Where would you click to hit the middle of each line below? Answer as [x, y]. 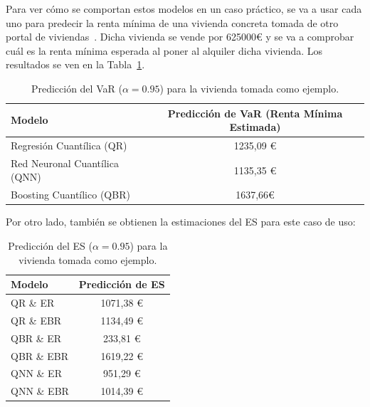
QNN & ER [36, 373]
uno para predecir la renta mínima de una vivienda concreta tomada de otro [172, 22]
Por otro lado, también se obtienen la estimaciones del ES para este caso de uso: [181, 222]
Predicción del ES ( [50, 245]
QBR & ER [36, 338]
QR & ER [33, 302]
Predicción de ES [122, 284]
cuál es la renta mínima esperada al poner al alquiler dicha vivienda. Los [164, 50]
